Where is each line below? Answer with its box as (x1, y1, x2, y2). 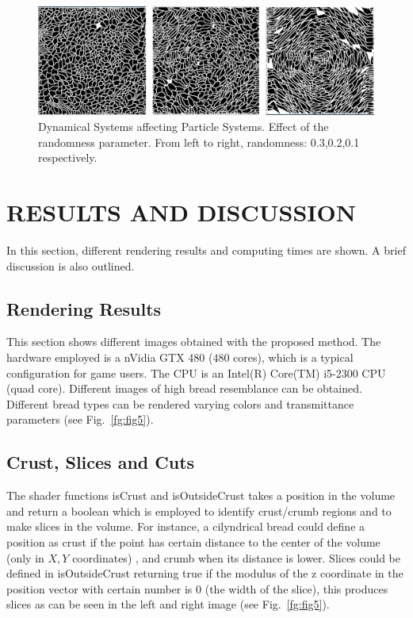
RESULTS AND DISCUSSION (6, 196, 356, 228)
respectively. (38, 149, 98, 166)
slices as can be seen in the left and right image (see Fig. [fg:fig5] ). (6, 596, 330, 612)
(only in (6, 549, 44, 566)
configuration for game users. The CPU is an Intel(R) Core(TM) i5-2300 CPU (6, 364, 386, 381)
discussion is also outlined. (6, 257, 135, 274)
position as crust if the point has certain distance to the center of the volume (6, 533, 380, 550)
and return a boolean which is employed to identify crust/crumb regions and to (6, 502, 392, 519)
